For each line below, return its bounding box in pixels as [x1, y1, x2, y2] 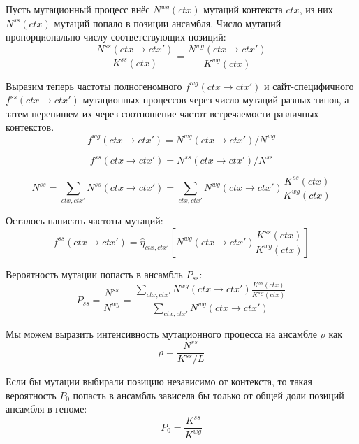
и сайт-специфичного [264, 78, 354, 93]
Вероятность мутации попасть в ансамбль [6, 266, 183, 281]
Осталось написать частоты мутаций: [6, 213, 163, 228]
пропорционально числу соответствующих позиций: [6, 29, 226, 44]
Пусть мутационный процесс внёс [6, 2, 150, 16]
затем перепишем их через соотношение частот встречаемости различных [6, 106, 319, 120]
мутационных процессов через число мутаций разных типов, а [82, 92, 349, 107]
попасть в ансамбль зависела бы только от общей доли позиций [73, 387, 344, 402]
